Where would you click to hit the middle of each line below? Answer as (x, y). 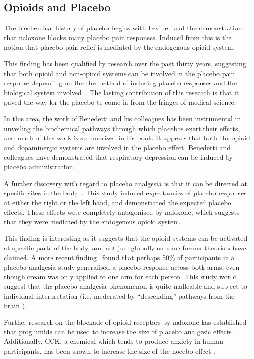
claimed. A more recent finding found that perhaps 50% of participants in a (119, 257)
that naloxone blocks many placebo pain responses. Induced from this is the (118, 37)
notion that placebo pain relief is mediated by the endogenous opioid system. (120, 47)
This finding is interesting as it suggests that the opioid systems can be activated (126, 238)
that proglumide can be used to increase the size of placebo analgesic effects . (121, 331)
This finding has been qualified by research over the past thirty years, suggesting (125, 63)
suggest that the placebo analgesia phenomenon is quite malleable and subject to (126, 286)
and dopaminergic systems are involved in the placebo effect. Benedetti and (117, 147)
